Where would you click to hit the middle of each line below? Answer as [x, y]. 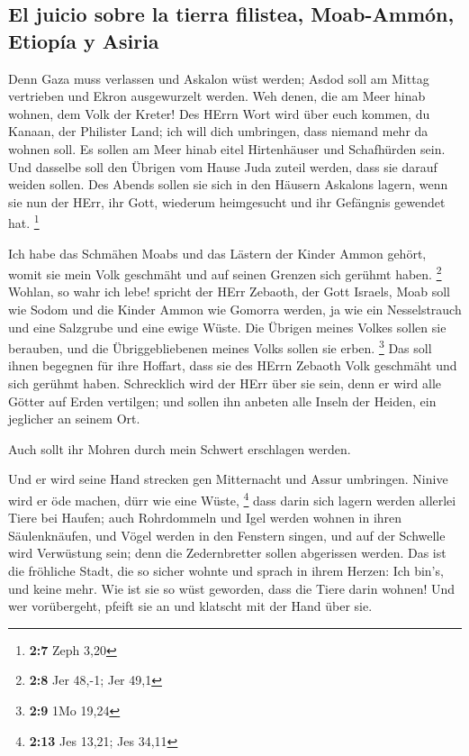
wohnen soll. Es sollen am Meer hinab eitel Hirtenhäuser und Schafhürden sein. [227, 148]
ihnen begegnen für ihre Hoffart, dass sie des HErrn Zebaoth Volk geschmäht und [233, 365]
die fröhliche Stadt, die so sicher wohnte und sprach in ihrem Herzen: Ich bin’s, [226, 571]
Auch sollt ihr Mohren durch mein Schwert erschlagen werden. [180, 448]
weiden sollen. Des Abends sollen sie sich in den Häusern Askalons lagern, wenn [228, 184]
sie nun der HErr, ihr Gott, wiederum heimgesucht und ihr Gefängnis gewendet [227, 201]
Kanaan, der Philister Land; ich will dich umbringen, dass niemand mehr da [218, 131]
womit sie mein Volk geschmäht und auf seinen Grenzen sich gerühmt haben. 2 [225, 273]
